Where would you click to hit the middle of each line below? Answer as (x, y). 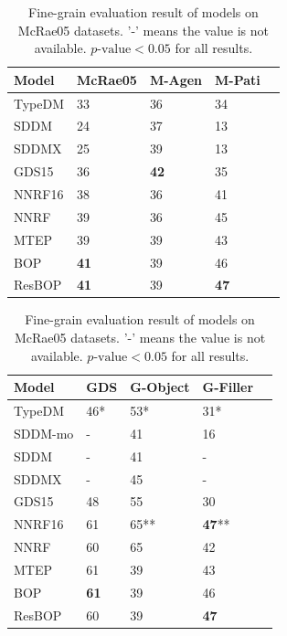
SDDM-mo (44, 433)
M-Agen (176, 79)
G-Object (160, 387)
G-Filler (228, 387)
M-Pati (238, 79)
